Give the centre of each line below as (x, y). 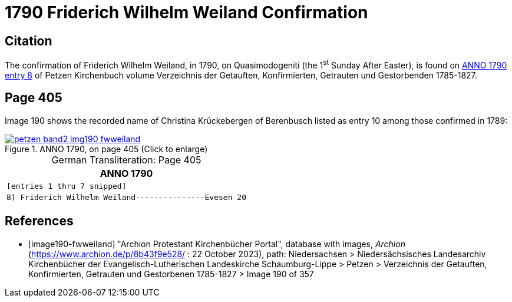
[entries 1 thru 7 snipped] (67, 186)
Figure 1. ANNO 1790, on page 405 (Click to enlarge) (106, 149)
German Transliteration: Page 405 (126, 160)
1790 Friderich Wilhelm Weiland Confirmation (186, 12)
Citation (29, 41)
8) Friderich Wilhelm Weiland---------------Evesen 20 (126, 197)
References (39, 221)
